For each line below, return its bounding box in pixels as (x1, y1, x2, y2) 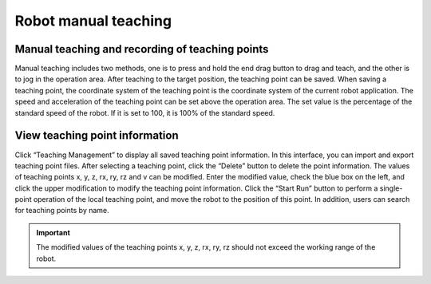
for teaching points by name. (14, 206, 109, 215)
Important (36, 227, 71, 237)
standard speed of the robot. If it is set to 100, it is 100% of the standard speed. (14, 108, 275, 117)
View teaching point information (14, 128, 179, 143)
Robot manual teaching (14, 12, 172, 30)
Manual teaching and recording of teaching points (14, 42, 269, 56)
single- (379, 183, 403, 193)
